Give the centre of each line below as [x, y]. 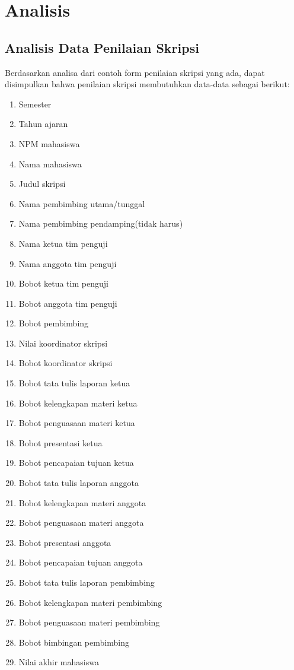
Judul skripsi [42, 184]
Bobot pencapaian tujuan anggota [81, 562]
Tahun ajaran [43, 124]
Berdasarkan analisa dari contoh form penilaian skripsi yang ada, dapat [135, 72]
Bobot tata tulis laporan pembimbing [87, 582]
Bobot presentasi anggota [65, 542]
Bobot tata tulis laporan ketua [74, 383]
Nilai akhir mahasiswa [59, 662]
